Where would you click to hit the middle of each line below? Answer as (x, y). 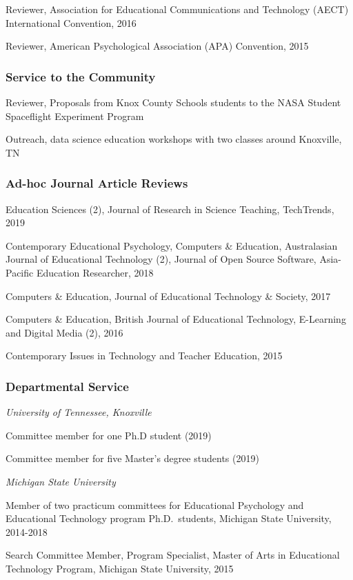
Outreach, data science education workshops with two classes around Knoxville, (174, 139)
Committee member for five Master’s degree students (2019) (132, 458)
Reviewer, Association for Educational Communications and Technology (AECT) (177, 9)
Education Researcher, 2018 (95, 272)
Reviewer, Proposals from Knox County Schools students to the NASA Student (173, 102)
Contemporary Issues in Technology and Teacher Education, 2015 (144, 356)
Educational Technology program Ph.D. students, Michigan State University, (169, 518)
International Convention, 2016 (71, 22)
